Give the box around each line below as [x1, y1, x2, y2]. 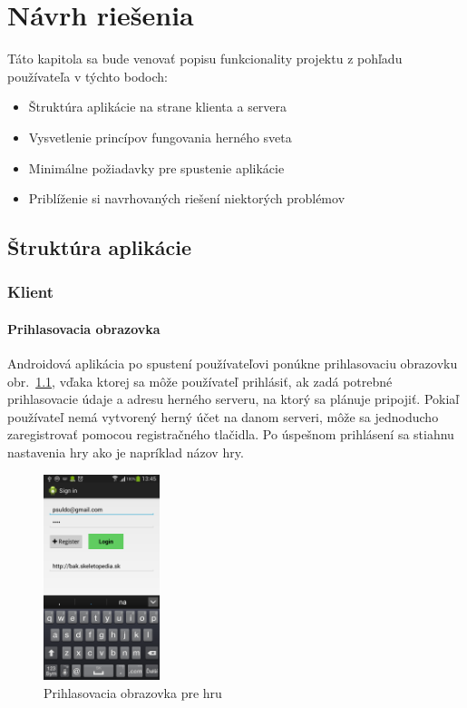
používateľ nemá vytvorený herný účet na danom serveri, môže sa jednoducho [7, 407, 439, 426]
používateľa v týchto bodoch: [7, 66, 168, 85]
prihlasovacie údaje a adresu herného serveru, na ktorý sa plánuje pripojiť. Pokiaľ [7, 389, 460, 408]
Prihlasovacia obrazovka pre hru [44, 683, 222, 703]
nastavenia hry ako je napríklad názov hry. [7, 443, 244, 462]
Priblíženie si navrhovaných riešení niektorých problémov [28, 189, 345, 208]
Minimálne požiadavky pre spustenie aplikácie [28, 158, 285, 177]
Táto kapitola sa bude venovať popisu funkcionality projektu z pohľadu [7, 49, 403, 68]
